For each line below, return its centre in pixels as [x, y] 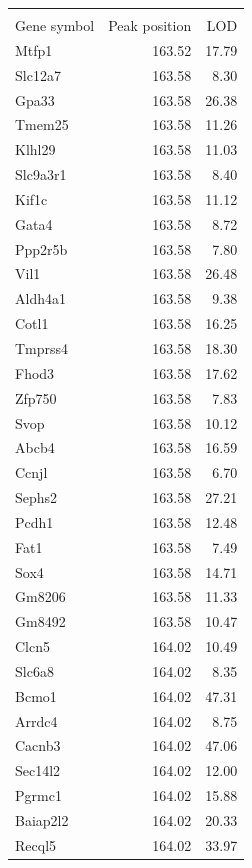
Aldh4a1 [40, 298]
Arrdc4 [36, 720]
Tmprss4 [42, 347]
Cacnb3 [38, 745]
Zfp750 [36, 397]
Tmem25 [42, 124]
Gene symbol [55, 25]
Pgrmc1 [38, 795]
